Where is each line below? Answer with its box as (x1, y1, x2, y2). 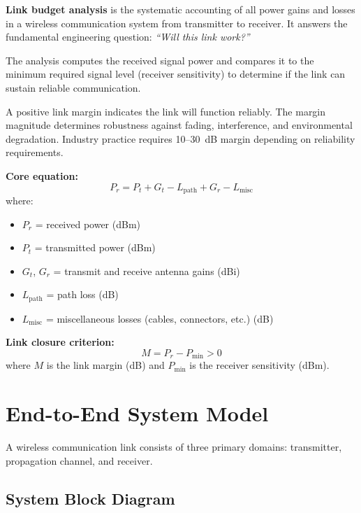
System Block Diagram (6, 487, 175, 509)
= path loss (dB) (46, 287, 119, 302)
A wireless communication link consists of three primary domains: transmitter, (6, 440, 342, 454)
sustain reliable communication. (6, 80, 141, 94)
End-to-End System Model (6, 399, 269, 428)
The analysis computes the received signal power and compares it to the (6, 52, 314, 67)
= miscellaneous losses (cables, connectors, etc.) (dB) (45, 311, 274, 325)
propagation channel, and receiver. (6, 453, 153, 468)
